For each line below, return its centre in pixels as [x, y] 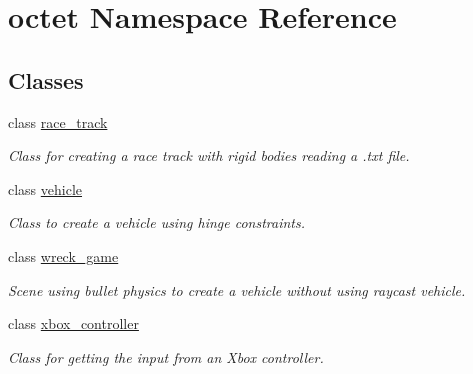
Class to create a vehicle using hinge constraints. [157, 222]
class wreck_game [63, 255]
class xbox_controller [73, 323]
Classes [46, 79]
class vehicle [45, 188]
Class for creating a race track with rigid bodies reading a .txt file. [209, 155]
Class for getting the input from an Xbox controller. [166, 356]
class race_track [58, 121]
